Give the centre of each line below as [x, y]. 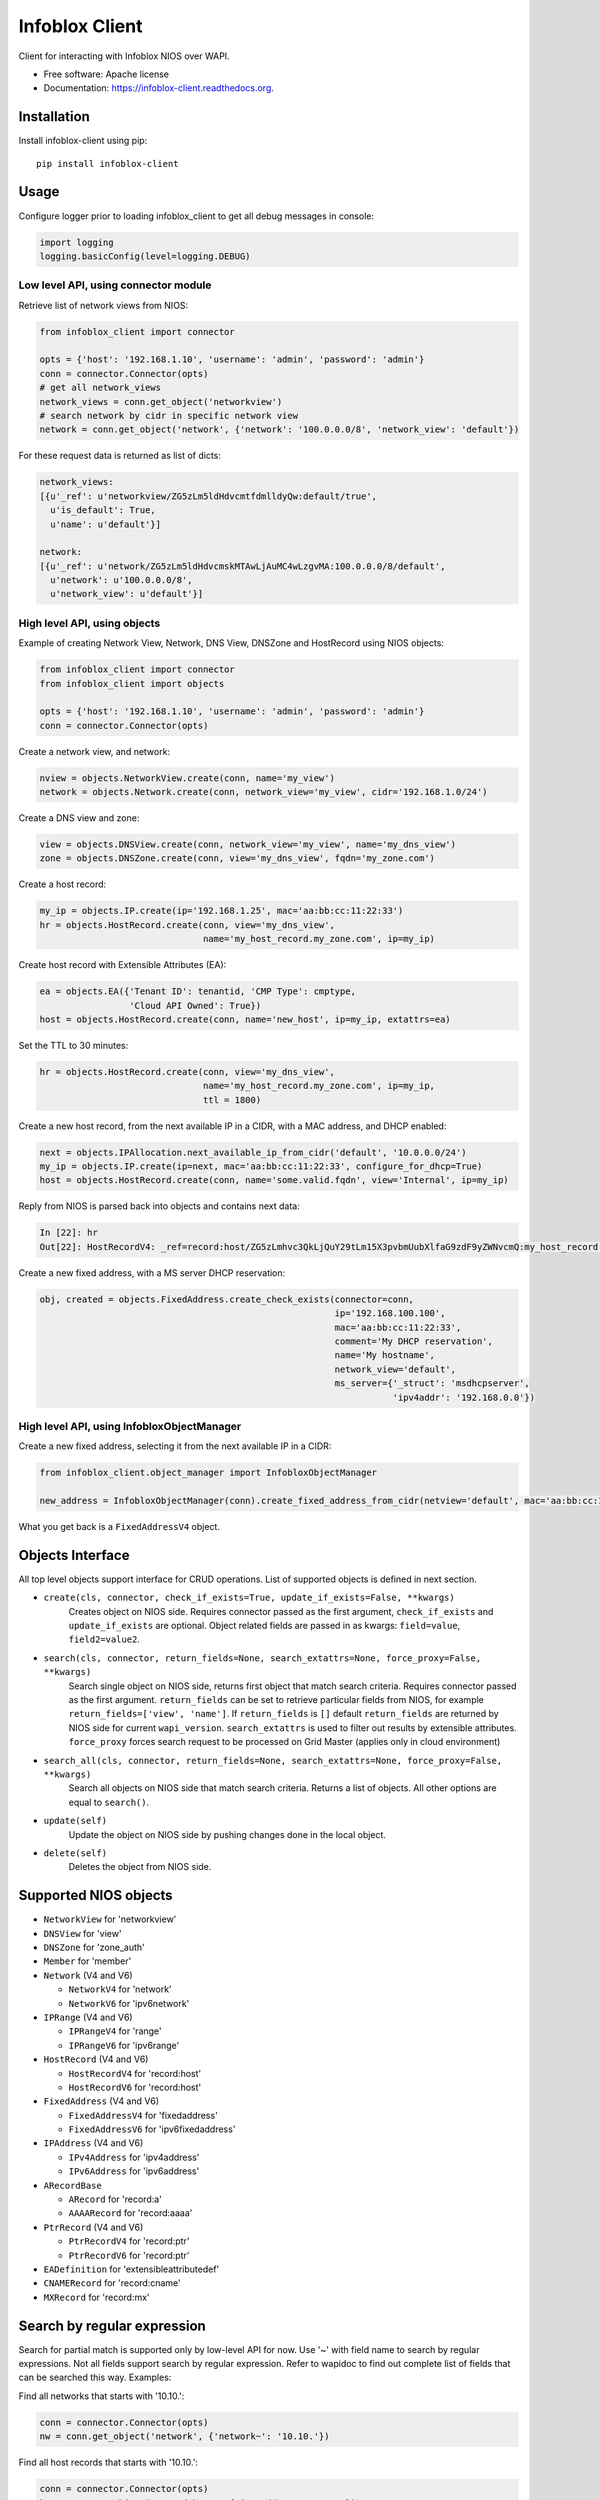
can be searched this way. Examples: [95, 2377]
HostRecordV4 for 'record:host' [135, 2073]
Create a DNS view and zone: [79, 818]
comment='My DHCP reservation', [414, 1341]
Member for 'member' [87, 1961]
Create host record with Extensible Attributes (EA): [122, 965]
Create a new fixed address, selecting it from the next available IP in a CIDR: [175, 1446]
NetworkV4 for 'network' [120, 1989]
